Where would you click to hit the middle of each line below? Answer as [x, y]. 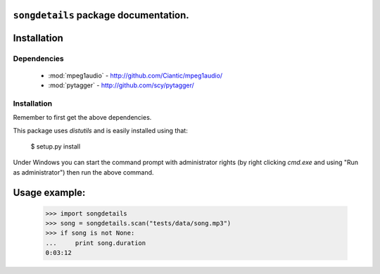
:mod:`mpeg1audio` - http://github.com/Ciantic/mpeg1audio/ [135, 75]
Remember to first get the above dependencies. [82, 118]
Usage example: [49, 193]
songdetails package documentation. [101, 15]
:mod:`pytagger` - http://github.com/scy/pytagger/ [121, 85]
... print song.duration [96, 243]
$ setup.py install [56, 146]
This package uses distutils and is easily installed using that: [100, 130]
